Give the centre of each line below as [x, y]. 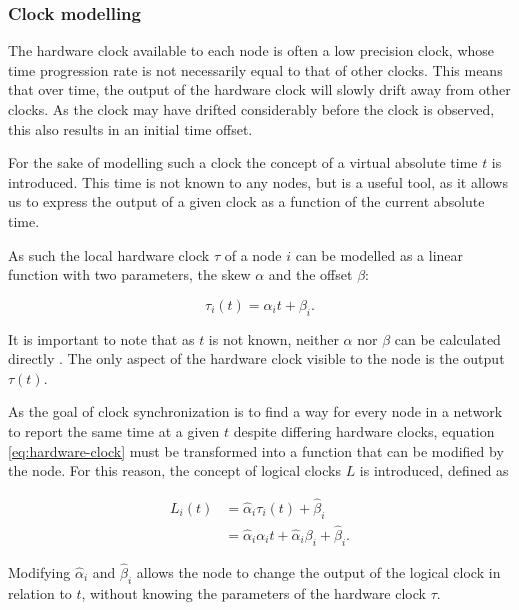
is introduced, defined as [434, 470]
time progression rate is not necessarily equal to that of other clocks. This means [255, 69]
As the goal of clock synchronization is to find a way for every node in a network [255, 411]
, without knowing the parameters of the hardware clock [253, 592]
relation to [40, 592]
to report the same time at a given [114, 430]
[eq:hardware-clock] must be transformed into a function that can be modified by [256, 450]
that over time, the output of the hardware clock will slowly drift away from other [259, 89]
